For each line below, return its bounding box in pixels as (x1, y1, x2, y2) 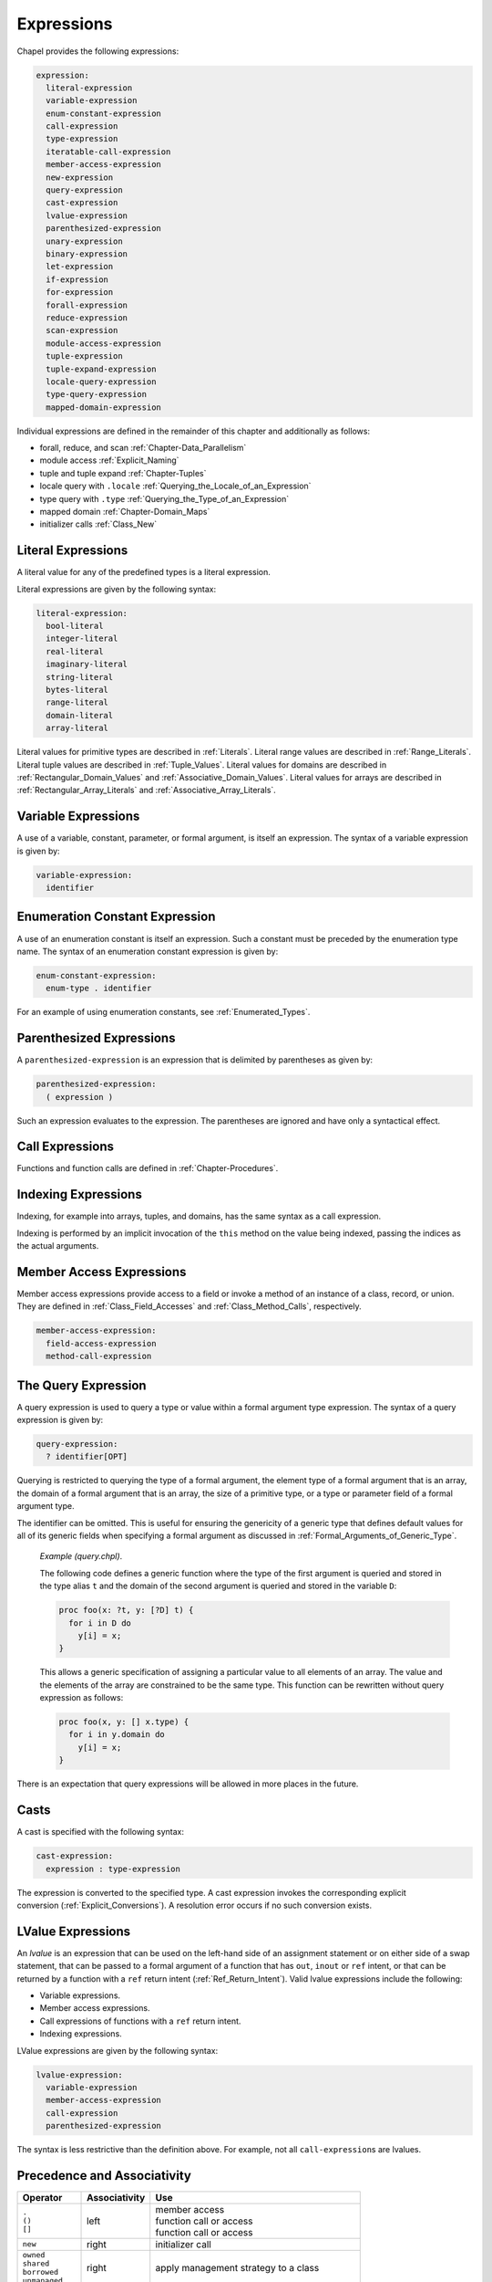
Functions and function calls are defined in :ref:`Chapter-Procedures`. (16, 1163, 279, 1174)
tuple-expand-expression (46, 363, 157, 374)
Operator (22, 2191, 63, 2203)
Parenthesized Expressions (16, 1031, 176, 1046)
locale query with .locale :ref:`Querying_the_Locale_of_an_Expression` (39, 480, 312, 492)
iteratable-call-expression (46, 146, 171, 157)
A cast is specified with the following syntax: (16, 1827, 185, 1837)
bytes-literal (46, 685, 109, 696)
